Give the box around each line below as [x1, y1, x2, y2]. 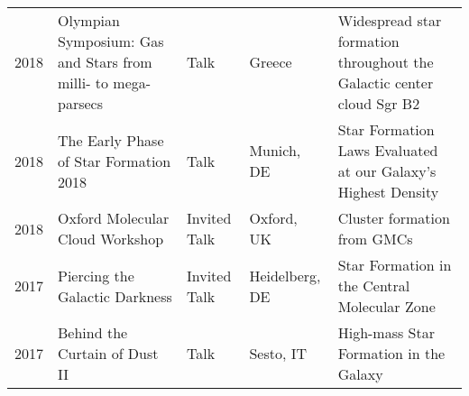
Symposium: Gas [58, 31, 164, 51]
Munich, [249, 140, 301, 161]
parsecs [58, 93, 103, 114]
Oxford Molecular [58, 207, 170, 228]
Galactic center [337, 72, 434, 93]
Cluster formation [337, 207, 450, 228]
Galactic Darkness [58, 285, 172, 307]
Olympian [58, 10, 120, 31]
